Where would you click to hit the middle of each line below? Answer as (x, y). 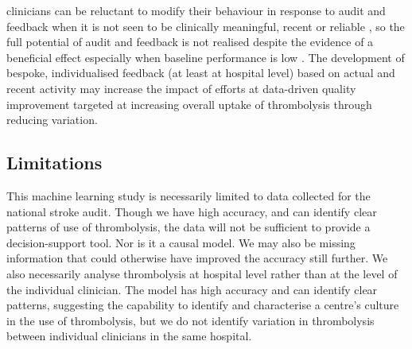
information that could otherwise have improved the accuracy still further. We (197, 258)
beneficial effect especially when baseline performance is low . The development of (206, 57)
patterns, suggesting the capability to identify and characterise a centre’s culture (203, 305)
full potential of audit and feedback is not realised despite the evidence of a (190, 42)
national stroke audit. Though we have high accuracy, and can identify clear (192, 211)
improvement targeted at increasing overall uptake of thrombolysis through (189, 104)
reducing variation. (52, 120)
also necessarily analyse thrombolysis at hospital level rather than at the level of (202, 273)
